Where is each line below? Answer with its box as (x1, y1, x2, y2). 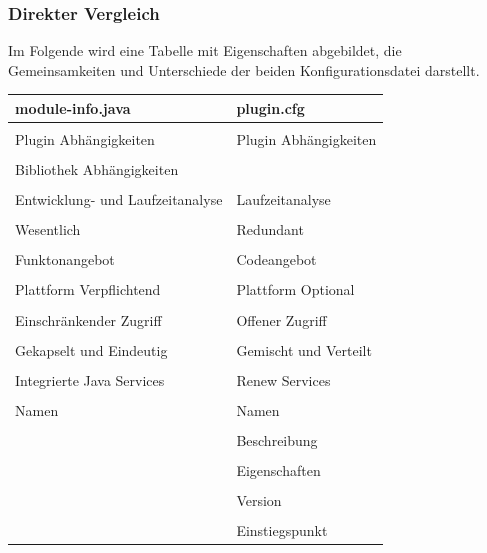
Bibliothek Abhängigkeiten (15, 159, 179, 180)
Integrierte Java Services (15, 369, 165, 390)
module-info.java (15, 97, 131, 118)
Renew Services (236, 369, 331, 390)
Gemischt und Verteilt (236, 339, 372, 360)
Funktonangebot (15, 249, 115, 270)
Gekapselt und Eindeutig (15, 339, 168, 360)
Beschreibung (236, 429, 318, 450)
